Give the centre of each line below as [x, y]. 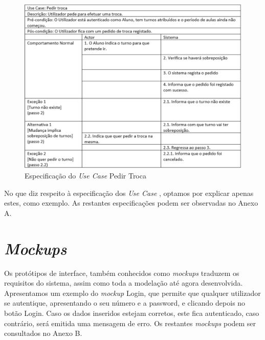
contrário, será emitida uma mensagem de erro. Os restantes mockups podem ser [130, 323]
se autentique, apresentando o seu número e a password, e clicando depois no [125, 303]
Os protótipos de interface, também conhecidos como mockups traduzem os [122, 273]
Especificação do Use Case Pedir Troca [85, 176]
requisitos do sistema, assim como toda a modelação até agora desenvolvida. [124, 283]
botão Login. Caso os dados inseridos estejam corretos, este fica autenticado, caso [132, 313]
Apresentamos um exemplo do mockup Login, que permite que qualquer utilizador [132, 293]
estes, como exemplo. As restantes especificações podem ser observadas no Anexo [131, 203]
